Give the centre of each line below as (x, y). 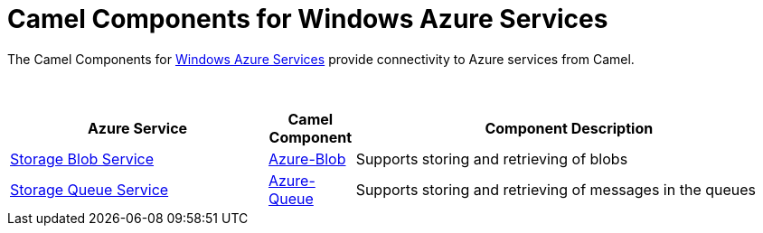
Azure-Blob (307, 158)
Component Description (569, 128)
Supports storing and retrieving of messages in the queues (556, 189)
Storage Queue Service (89, 189)
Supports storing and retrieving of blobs (492, 158)
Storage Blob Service (82, 158)
